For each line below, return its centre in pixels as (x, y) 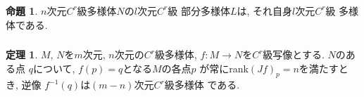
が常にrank (224, 68)
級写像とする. (294, 54)
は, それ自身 (265, 10)
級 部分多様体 (199, 10)
